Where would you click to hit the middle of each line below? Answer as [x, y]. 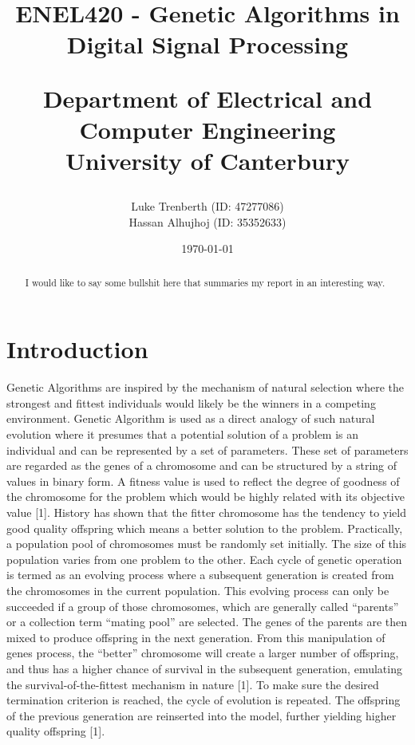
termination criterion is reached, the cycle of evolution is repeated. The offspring [204, 700]
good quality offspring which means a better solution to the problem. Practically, [205, 528]
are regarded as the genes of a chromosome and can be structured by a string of [202, 465]
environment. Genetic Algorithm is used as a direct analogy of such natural [191, 418]
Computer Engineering [207, 129]
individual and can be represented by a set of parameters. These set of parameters [207, 449]
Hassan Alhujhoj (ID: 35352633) [207, 221]
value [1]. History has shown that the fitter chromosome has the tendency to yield [206, 512]
